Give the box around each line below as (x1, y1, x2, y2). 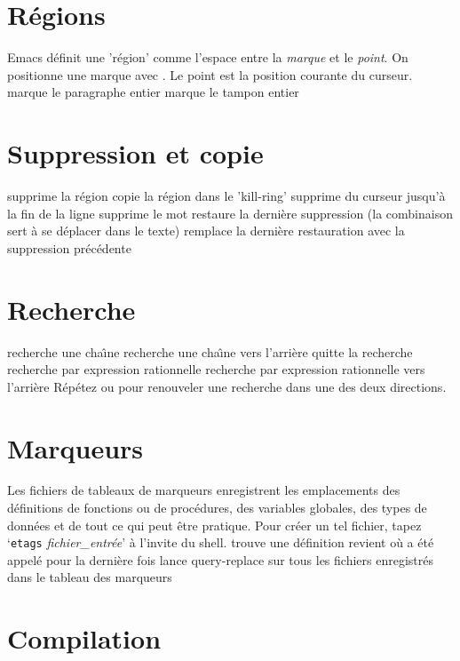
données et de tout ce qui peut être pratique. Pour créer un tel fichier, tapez (7, 515, 422, 534)
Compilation (7, 620, 162, 657)
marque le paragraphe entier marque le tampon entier (7, 83, 299, 101)
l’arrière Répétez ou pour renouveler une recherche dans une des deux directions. (7, 377, 447, 395)
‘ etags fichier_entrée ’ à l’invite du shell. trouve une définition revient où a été (7, 533, 434, 552)
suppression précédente (7, 238, 131, 257)
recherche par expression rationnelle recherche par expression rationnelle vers (7, 360, 425, 378)
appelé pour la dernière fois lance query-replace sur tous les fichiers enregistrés (7, 550, 433, 569)
